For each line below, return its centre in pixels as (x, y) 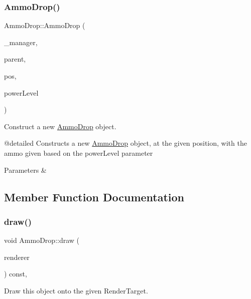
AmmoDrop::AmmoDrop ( (45, 25)
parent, (15, 59)
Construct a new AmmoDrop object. (60, 126)
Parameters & (25, 170)
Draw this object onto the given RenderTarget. (76, 290)
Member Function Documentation (94, 197)
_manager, (21, 42)
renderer (17, 257)
